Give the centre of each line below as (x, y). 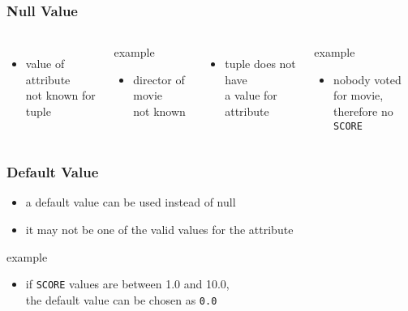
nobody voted (367, 79)
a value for (251, 95)
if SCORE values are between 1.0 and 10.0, (127, 284)
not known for (60, 95)
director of (159, 79)
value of (45, 64)
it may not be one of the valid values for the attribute (159, 230)
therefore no (363, 111)
